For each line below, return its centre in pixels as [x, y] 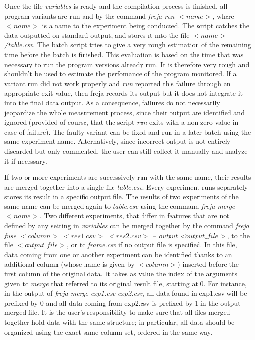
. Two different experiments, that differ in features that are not [134, 216]
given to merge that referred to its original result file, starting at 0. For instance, [126, 283]
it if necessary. [26, 160]
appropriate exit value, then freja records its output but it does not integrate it [124, 93]
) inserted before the [208, 264]
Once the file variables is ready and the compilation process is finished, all [116, 6]
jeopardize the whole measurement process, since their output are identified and [125, 112]
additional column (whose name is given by [70, 264]
